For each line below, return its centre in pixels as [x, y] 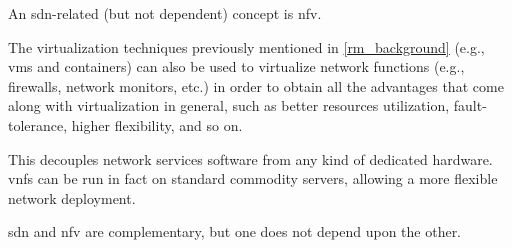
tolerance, [38, 124]
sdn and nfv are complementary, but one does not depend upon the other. [235, 231]
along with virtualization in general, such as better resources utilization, [229, 105]
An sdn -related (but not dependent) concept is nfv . [165, 13]
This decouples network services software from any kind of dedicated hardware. [250, 158]
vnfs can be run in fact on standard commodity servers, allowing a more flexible [253, 178]
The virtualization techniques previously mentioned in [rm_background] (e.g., [246, 46]
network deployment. [72, 197]
